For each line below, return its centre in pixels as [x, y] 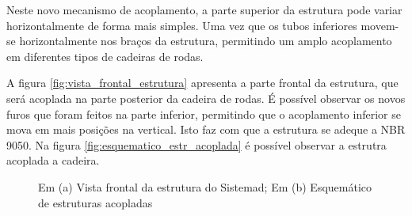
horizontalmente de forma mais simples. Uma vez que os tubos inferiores [182, 25]
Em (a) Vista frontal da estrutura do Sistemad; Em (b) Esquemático [205, 186]
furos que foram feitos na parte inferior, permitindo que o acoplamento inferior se [204, 114]
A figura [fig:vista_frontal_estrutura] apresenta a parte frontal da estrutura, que [202, 83]
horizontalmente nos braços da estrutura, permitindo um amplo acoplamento [206, 41]
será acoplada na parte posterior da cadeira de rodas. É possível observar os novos [206, 98]
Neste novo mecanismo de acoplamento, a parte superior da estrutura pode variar [204, 9]
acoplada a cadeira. [53, 160]
